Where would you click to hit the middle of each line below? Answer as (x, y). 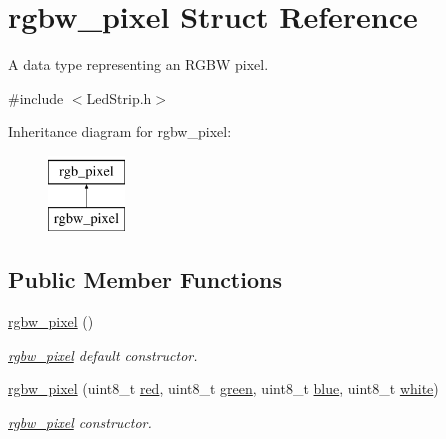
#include (36, 97)
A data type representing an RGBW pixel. (138, 64)
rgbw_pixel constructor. (80, 422)
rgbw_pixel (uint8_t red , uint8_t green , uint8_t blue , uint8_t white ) (223, 388)
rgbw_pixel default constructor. (103, 354)
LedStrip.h (119, 97)
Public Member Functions (145, 279)
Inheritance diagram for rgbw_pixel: (120, 131)
